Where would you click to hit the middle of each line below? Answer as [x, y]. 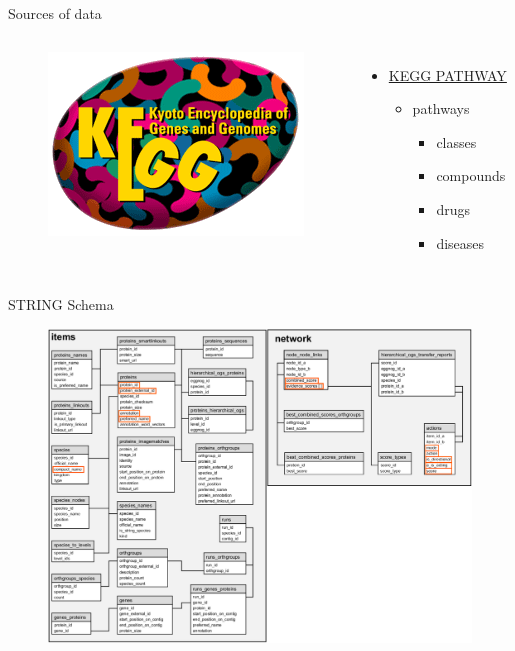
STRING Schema [61, 304]
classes [456, 141]
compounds [471, 175]
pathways [441, 108]
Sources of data [55, 13]
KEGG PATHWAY [447, 74]
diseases [460, 242]
